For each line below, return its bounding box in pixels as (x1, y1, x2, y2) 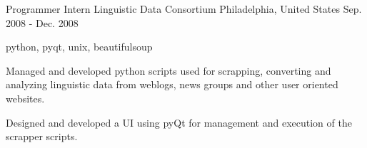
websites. (6, 90, 45, 105)
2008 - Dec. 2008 (6, 15, 79, 30)
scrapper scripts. (6, 129, 78, 144)
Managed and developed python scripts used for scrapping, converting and (6, 63, 331, 78)
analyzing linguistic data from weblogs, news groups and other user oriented (6, 77, 338, 92)
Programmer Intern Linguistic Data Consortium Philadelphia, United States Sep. (6, 1, 362, 16)
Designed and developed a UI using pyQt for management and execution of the (6, 115, 352, 129)
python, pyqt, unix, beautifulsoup (6, 39, 153, 54)
